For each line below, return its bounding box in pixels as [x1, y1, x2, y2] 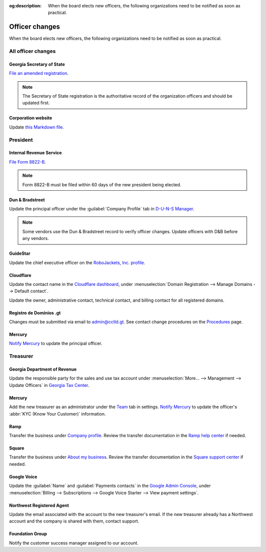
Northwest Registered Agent [9, 502, 69, 508]
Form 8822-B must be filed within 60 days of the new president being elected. [22, 181, 182, 187]
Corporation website [9, 115, 53, 121]
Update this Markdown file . [9, 124, 64, 130]
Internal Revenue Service [9, 150, 62, 156]
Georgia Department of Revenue [9, 366, 77, 372]
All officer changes [9, 48, 56, 55]
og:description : [9, 3, 42, 8]
